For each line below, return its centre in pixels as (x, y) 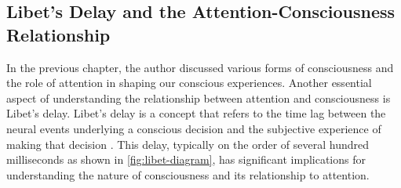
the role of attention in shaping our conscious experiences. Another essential (189, 83)
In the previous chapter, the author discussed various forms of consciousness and (200, 67)
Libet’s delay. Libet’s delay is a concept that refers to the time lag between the (196, 113)
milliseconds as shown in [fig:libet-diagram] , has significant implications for (186, 159)
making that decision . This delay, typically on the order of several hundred (188, 144)
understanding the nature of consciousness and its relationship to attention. (188, 174)
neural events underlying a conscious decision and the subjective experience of (194, 128)
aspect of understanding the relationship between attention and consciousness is (199, 98)
